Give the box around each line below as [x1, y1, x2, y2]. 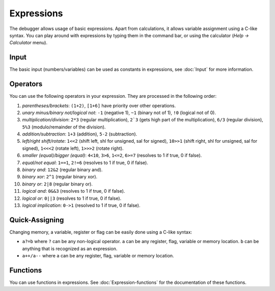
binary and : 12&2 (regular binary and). [22, 167, 103, 173]
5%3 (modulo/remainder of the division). [22, 124, 106, 130]
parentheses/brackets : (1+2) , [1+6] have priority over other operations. [22, 102, 176, 109]
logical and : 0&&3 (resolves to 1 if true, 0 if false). [22, 188, 125, 194]
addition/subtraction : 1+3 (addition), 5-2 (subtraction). [22, 131, 137, 137]
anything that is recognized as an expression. [22, 245, 118, 252]
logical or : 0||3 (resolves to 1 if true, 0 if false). [22, 195, 122, 201]
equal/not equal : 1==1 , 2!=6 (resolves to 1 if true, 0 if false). [22, 160, 149, 166]
